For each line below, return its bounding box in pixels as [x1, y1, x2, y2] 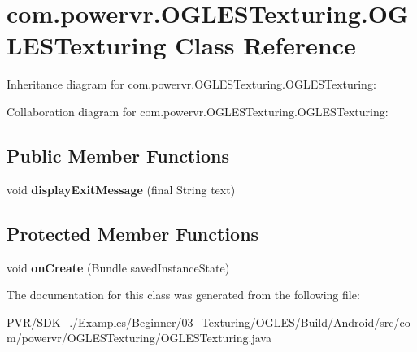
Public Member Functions [7, 142, 229, 167]
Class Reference [175, 28, 356, 62]
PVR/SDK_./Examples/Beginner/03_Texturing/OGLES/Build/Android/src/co [7, 313, 410, 330]
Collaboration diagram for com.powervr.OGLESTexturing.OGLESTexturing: [7, 102, 389, 120]
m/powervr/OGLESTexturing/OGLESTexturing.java [7, 329, 271, 346]
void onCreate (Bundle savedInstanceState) [7, 259, 230, 276]
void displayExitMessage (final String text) [7, 180, 236, 198]
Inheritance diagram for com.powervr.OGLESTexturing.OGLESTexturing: [7, 76, 376, 93]
